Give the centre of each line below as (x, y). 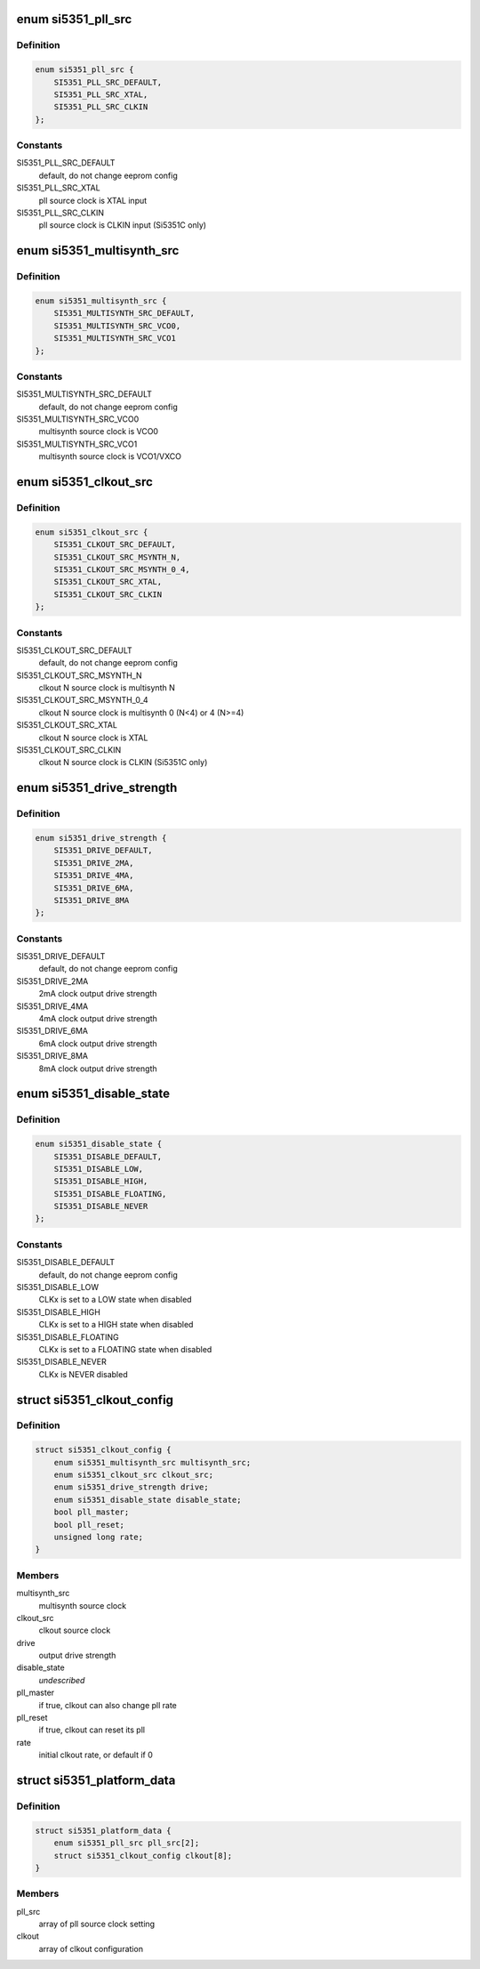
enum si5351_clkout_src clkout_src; (133, 1475)
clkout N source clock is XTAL (93, 738)
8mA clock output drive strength (98, 1069)
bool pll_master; (92, 1512)
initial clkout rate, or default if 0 (96, 1755)
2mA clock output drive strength (98, 994)
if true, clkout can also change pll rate (108, 1705)
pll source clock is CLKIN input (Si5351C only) (123, 225)
